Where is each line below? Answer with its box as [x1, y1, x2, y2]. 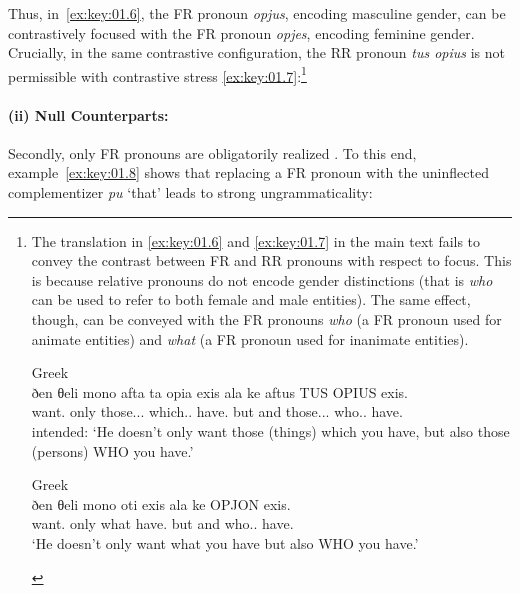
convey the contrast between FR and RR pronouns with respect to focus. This [31, 250, 512, 271]
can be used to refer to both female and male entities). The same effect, [31, 289, 471, 310]
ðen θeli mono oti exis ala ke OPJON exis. [31, 493, 291, 514]
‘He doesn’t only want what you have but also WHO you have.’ [31, 532, 419, 553]
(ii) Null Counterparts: [8, 104, 169, 125]
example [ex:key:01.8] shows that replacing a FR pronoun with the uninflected [8, 162, 489, 183]
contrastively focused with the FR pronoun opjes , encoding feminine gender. [8, 22, 475, 43]
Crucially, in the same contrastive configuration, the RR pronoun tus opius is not [8, 42, 505, 63]
